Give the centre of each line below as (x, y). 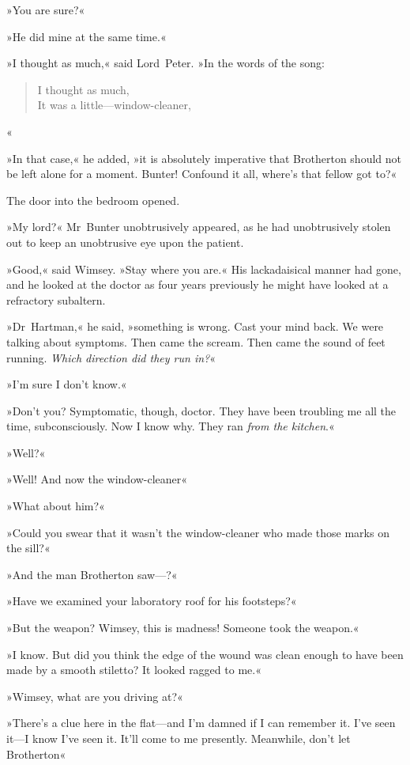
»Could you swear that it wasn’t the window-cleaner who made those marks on (198, 532)
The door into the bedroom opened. (93, 200)
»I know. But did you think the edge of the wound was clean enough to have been (205, 654)
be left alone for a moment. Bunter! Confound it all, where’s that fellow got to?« (202, 174)
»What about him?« (56, 506)
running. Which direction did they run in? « (111, 357)
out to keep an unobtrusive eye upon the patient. (125, 242)
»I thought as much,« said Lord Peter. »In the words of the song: (166, 63)
